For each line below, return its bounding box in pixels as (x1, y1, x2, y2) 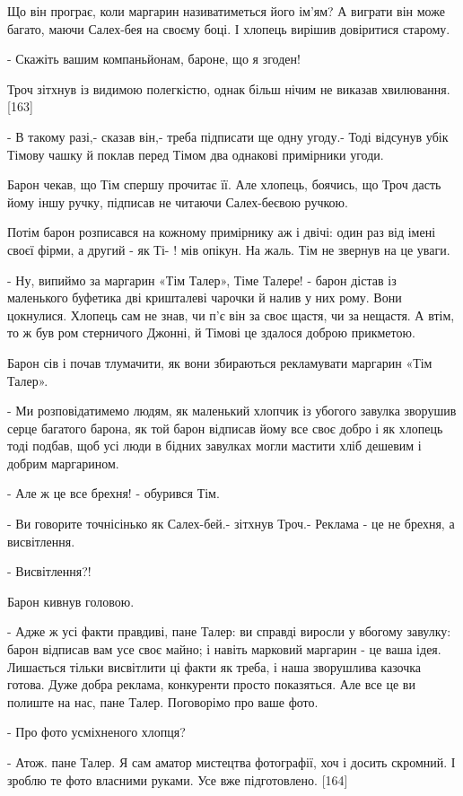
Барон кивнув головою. (7, 591, 135, 610)
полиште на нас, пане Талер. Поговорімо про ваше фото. (7, 692, 319, 711)
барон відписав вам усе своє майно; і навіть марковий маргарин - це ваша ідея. (7, 640, 441, 659)
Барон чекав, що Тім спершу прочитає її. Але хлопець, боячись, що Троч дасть (7, 175, 441, 194)
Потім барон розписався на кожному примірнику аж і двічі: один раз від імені (7, 223, 436, 241)
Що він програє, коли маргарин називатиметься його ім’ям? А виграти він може (7, 2, 445, 20)
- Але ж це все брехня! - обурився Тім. (7, 484, 220, 503)
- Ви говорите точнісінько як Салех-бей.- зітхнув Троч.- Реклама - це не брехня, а (7, 514, 455, 533)
